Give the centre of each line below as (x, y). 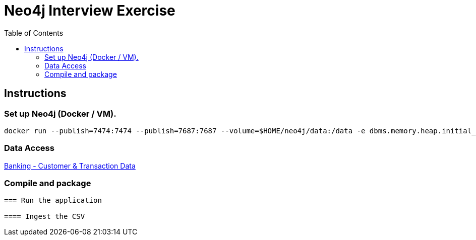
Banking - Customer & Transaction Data (70, 166)
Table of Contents (34, 33)
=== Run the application (53, 201)
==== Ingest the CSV (45, 217)
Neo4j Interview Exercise (90, 11)
